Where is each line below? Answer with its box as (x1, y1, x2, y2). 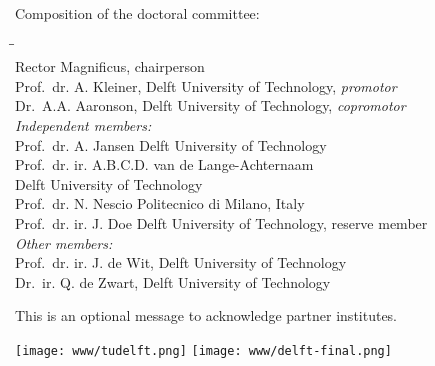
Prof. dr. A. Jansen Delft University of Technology (15, 134, 327, 155)
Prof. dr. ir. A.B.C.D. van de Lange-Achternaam (15, 154, 314, 175)
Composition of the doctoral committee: (15, 3, 260, 23)
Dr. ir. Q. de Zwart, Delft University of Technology (15, 271, 331, 292)
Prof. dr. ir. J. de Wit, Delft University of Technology (15, 252, 347, 273)
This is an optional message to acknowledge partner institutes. (15, 305, 398, 326)
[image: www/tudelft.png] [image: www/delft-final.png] (15, 343, 392, 358)
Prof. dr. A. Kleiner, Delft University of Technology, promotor (15, 75, 397, 96)
